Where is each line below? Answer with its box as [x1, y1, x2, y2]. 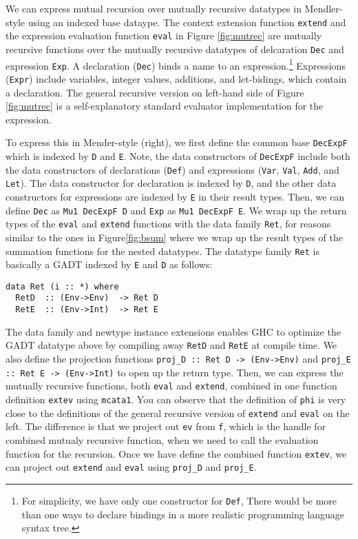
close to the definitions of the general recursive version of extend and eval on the [6, 405, 350, 420]
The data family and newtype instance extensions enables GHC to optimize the [6, 324, 341, 338]
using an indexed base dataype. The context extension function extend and [28, 14, 346, 29]
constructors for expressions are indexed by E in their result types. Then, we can [6, 189, 345, 203]
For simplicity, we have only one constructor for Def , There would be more [21, 493, 337, 507]
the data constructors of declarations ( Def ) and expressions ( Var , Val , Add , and [6, 162, 339, 176]
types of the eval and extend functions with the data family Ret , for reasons [6, 216, 331, 231]
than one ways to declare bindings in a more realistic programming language [21, 507, 345, 521]
